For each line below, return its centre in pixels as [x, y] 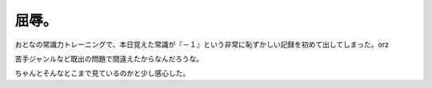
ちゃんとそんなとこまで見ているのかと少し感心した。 [102, 73]
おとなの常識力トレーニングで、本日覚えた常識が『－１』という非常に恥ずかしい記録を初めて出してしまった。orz [202, 44]
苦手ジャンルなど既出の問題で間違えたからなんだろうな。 [109, 59]
